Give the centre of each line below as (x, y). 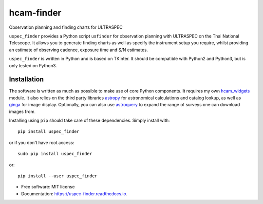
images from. (22, 111)
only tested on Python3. (33, 65)
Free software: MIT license (48, 187)
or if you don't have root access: (42, 142)
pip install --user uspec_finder (57, 176)
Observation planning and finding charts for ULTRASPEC (66, 27)
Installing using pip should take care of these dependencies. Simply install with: (89, 120)
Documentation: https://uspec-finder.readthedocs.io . (74, 194)
